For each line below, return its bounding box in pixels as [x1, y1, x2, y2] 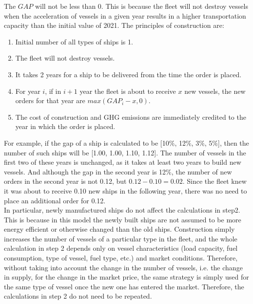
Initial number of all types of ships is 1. [15, 36, 133, 46]
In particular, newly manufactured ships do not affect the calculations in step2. [4, 205, 240, 215]
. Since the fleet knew [182, 176, 247, 186]
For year [15, 86, 40, 96]
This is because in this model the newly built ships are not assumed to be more [4, 214, 241, 224]
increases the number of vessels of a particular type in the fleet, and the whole [4, 233, 237, 243]
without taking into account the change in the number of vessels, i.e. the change [4, 262, 243, 272]
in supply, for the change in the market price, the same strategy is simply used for [4, 272, 249, 282]
